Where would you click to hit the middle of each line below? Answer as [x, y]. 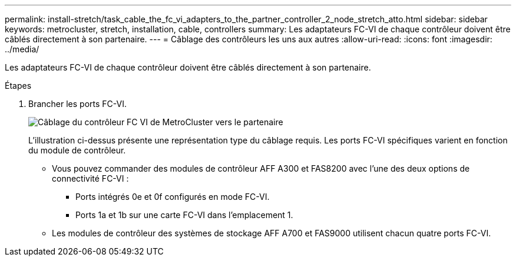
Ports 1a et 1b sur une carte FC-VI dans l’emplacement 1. [184, 215]
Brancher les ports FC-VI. [77, 104]
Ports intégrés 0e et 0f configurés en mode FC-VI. [173, 197]
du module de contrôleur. [77, 150]
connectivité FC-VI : [90, 178]
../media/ [22, 49]
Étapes [18, 86]
